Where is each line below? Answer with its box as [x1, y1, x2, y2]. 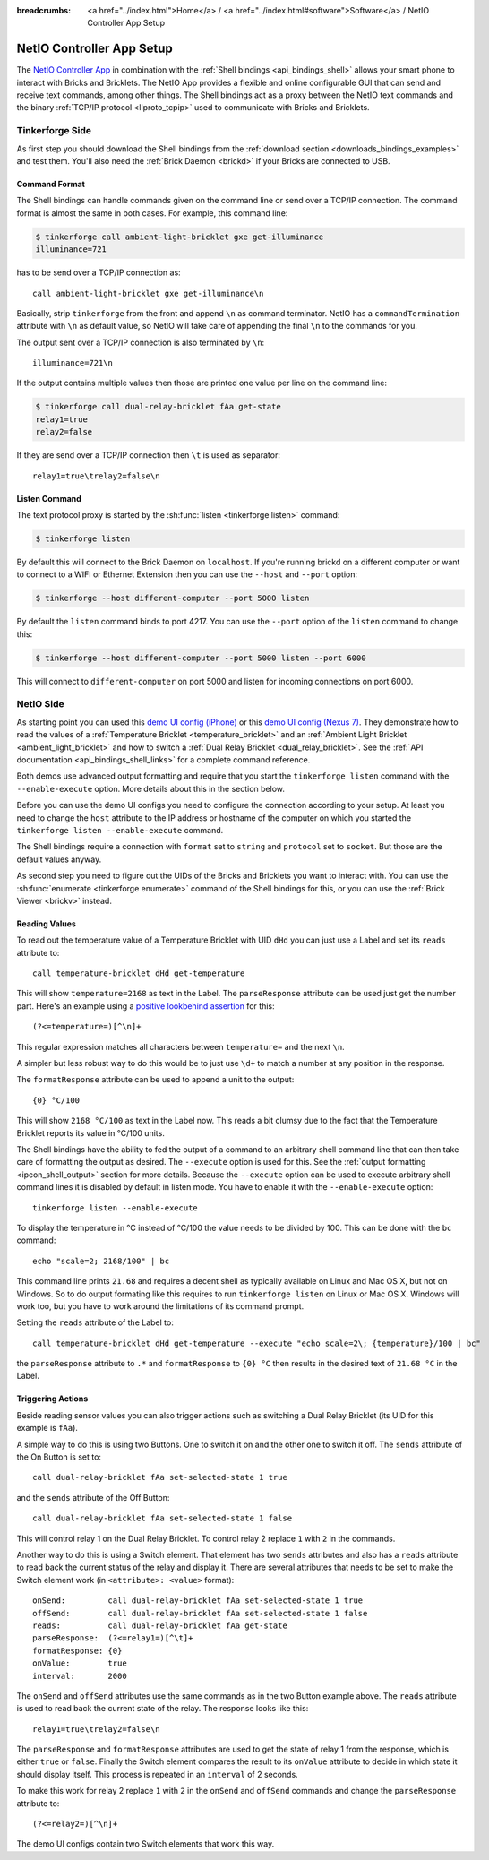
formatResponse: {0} [32, 1645, 123, 1656]
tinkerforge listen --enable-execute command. [16, 824, 224, 835]
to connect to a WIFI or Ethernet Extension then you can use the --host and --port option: [16, 569, 358, 580]
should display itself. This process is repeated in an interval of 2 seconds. [16, 1769, 299, 1779]
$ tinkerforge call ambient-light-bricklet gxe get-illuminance [35, 231, 324, 242]
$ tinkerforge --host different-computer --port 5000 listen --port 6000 [35, 652, 366, 663]
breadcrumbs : [16, 5, 72, 15]
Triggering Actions [16, 1393, 89, 1404]
